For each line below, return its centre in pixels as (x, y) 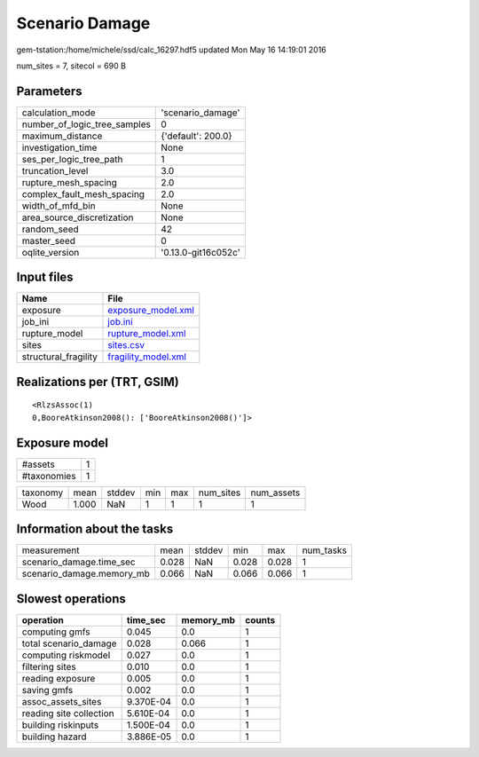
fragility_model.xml (147, 357)
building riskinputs (60, 725)
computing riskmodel (66, 655)
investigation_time (59, 147)
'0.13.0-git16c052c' (201, 252)
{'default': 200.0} (196, 136)
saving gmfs (47, 690)
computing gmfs (56, 632)
